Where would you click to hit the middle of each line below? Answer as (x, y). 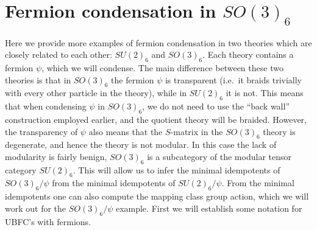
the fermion (133, 79)
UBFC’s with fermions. (48, 221)
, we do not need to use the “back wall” (216, 106)
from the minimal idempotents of (114, 183)
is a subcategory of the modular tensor (219, 156)
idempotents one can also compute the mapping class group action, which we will (157, 196)
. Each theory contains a (248, 54)
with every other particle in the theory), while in (96, 93)
